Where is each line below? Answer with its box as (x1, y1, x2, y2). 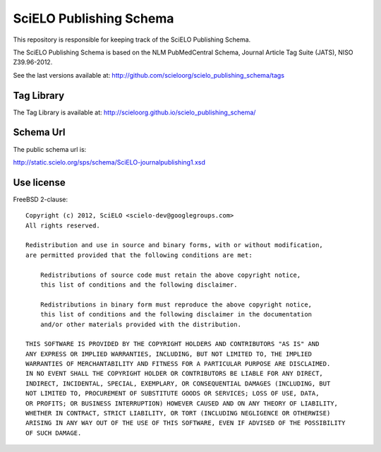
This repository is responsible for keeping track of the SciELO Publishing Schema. (13, 35, 251, 44)
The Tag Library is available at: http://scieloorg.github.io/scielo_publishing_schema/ (13, 108, 256, 117)
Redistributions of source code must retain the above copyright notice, (40, 270, 301, 279)
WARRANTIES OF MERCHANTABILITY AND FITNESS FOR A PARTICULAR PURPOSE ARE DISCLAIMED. (25, 360, 331, 368)
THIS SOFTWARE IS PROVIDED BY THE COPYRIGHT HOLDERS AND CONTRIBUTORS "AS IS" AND (25, 340, 320, 348)
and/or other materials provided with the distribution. (40, 320, 241, 328)
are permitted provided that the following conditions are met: (25, 251, 253, 259)
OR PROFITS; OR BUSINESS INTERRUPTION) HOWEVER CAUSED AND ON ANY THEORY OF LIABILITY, (25, 399, 339, 408)
